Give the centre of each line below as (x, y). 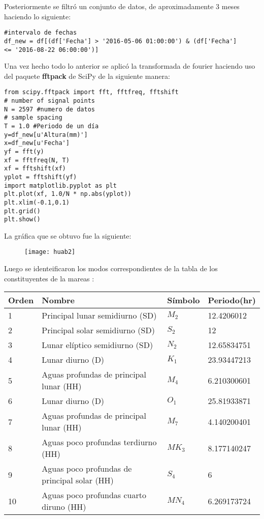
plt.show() (22, 220)
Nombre (58, 300)
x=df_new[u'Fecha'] (37, 143)
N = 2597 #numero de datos (49, 109)
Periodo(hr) (232, 300)
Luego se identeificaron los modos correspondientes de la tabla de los (111, 268)
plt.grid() (22, 211)
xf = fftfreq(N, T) (37, 160)
